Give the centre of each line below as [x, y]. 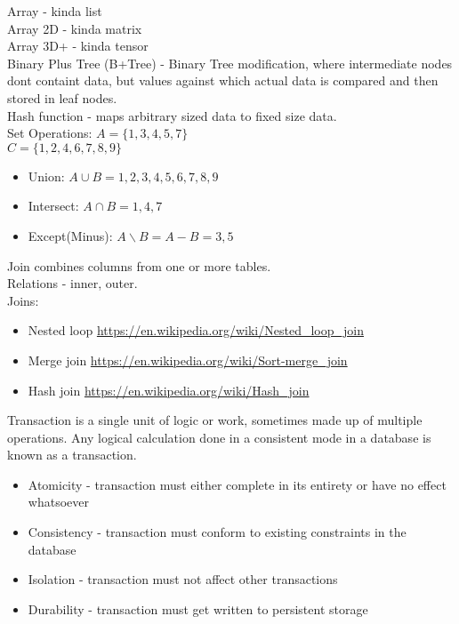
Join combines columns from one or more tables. [139, 265]
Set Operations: [50, 133]
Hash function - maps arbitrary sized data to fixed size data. [172, 115]
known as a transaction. [72, 455]
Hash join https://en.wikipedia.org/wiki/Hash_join [169, 390]
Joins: [23, 300]
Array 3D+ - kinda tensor [78, 46]
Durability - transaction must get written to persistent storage [198, 608]
